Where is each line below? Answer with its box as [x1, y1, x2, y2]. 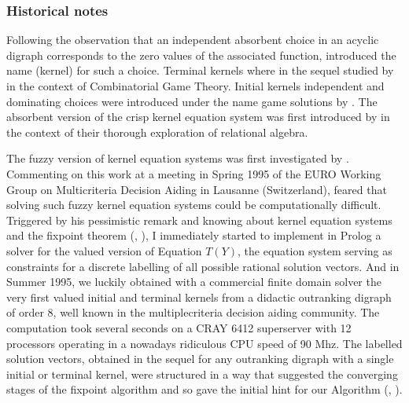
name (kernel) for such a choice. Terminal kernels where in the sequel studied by [6, 62, 394, 79]
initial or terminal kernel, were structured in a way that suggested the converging [6, 365, 398, 382]
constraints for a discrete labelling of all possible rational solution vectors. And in [6, 258, 400, 274]
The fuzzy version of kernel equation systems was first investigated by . [6, 150, 349, 167]
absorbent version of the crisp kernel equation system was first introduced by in [6, 108, 390, 125]
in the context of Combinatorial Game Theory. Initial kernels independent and [6, 78, 385, 93]
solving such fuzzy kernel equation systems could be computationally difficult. [6, 196, 381, 213]
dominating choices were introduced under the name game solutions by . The [6, 93, 378, 109]
